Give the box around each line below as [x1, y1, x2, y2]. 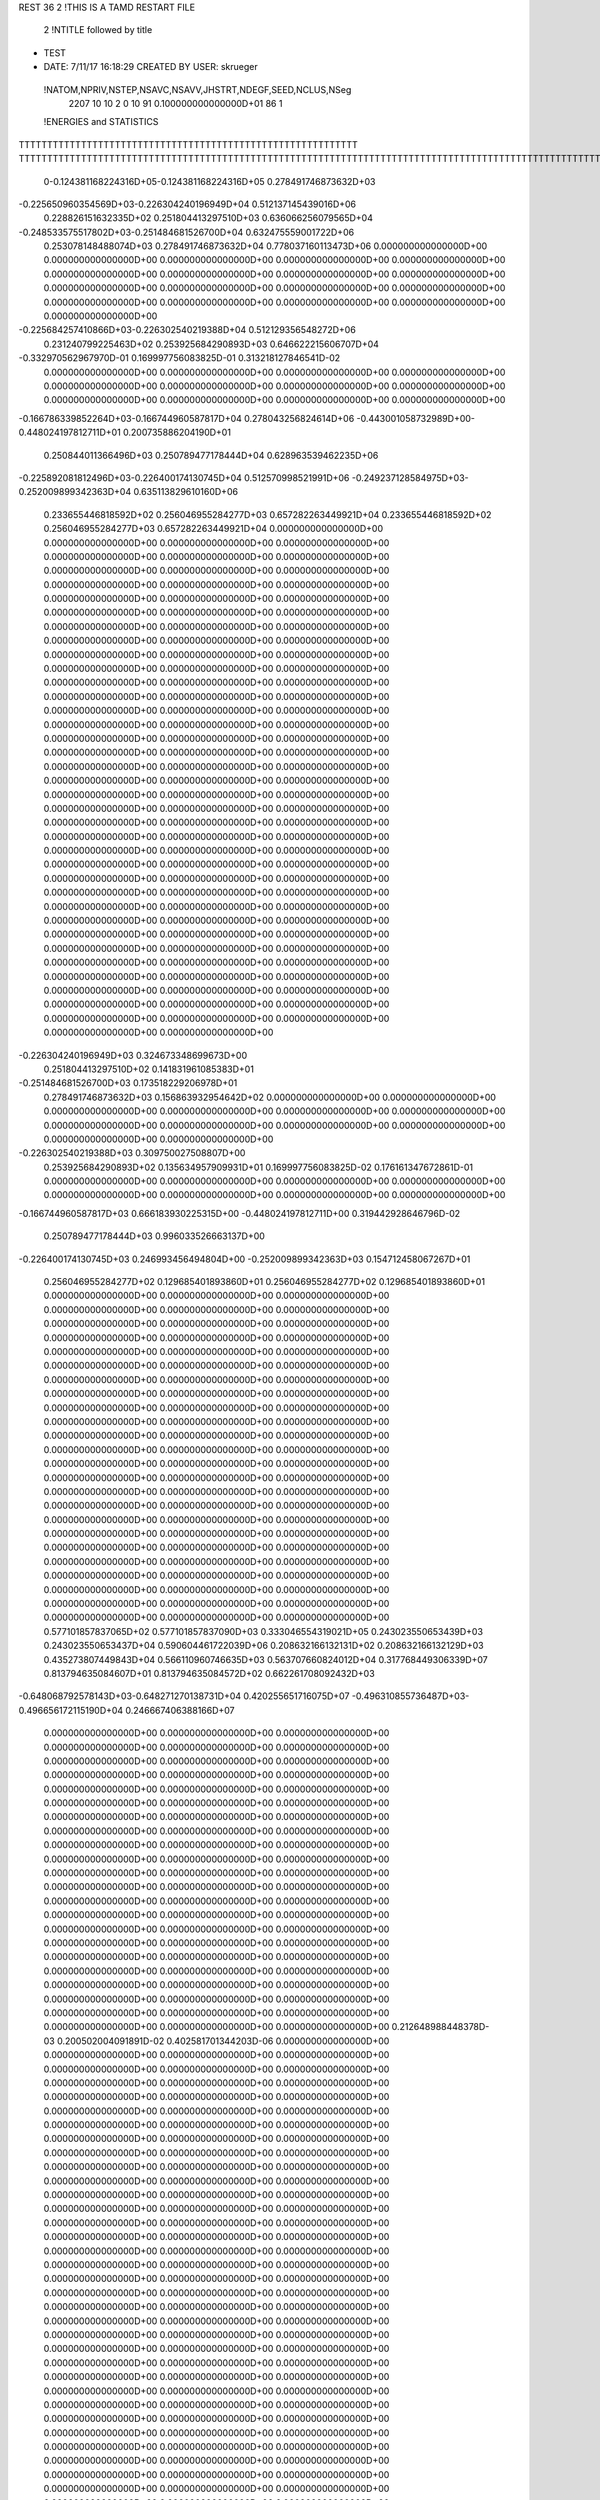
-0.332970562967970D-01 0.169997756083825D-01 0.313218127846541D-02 [18, 352, 341, 364]
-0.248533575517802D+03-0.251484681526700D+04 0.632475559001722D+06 [18, 226, 355, 238]
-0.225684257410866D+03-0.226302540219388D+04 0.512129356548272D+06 [18, 324, 357, 336]
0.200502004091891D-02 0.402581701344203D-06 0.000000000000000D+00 [56, 2035, 390, 2047]
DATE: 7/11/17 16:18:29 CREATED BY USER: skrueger [43, 61, 259, 73]
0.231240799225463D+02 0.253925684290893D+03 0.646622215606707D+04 [43, 338, 380, 350]
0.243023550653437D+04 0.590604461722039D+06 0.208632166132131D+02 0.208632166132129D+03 [43, 1640, 484, 1652]
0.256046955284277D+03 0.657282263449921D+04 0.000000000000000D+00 [43, 523, 384, 535]
